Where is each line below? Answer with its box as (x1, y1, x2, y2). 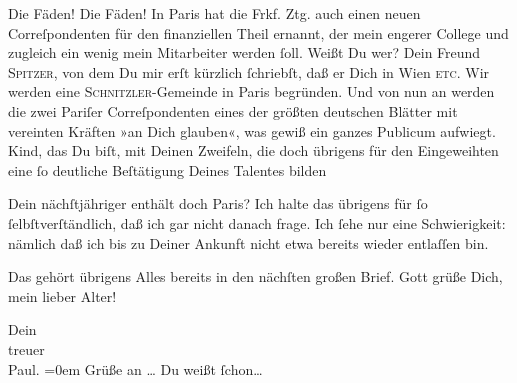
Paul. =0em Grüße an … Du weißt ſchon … (8, 358, 263, 379)
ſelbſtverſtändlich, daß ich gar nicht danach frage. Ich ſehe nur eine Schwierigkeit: (8, 212, 506, 233)
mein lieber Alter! (8, 285, 117, 306)
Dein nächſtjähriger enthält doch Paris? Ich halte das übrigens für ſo (8, 193, 428, 214)
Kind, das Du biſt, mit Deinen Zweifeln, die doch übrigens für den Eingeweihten (8, 140, 499, 161)
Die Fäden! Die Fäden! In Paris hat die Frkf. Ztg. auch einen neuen (8, 3, 421, 23)
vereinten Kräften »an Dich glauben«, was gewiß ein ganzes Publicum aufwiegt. (8, 120, 496, 141)
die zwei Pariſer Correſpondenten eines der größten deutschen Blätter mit (8, 100, 458, 121)
